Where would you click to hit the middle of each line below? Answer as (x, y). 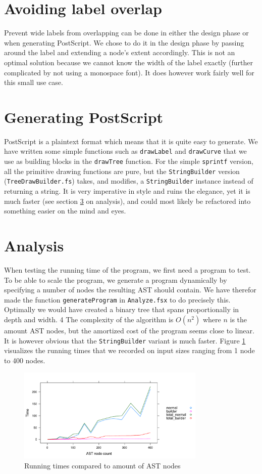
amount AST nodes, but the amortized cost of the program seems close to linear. (129, 330)
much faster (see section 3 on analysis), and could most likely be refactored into (127, 201)
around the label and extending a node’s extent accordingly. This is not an (120, 52)
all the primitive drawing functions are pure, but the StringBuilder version (122, 171)
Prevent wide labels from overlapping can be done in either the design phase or (126, 33)
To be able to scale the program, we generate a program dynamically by (116, 279)
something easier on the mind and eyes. (65, 211)
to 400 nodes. (25, 360)
